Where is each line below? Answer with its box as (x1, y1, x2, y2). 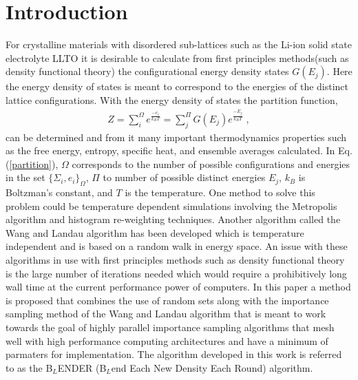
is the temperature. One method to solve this (125, 185, 315, 200)
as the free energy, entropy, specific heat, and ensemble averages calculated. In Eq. (6, 143, 352, 158)
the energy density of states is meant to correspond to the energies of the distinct (6, 79, 349, 94)
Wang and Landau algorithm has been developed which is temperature (6, 225, 304, 240)
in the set (6, 170, 45, 184)
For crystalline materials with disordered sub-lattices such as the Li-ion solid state (6, 37, 352, 52)
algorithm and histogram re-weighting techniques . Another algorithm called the (6, 212, 341, 226)
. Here (326, 64, 352, 78)
